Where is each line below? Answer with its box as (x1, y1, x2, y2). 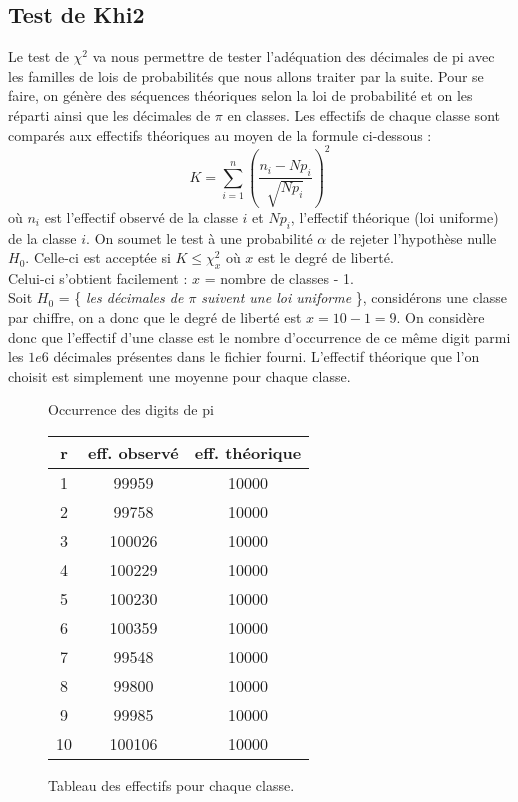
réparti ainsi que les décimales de (8, 104, 211, 125)
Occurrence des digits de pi (48, 399, 214, 420)
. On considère (396, 307, 485, 328)
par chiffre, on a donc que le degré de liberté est (8, 307, 302, 328)
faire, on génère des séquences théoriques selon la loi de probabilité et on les (8, 85, 473, 106)
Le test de (8, 46, 69, 67)
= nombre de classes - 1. (204, 267, 354, 288)
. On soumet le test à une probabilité (86, 227, 313, 248)
